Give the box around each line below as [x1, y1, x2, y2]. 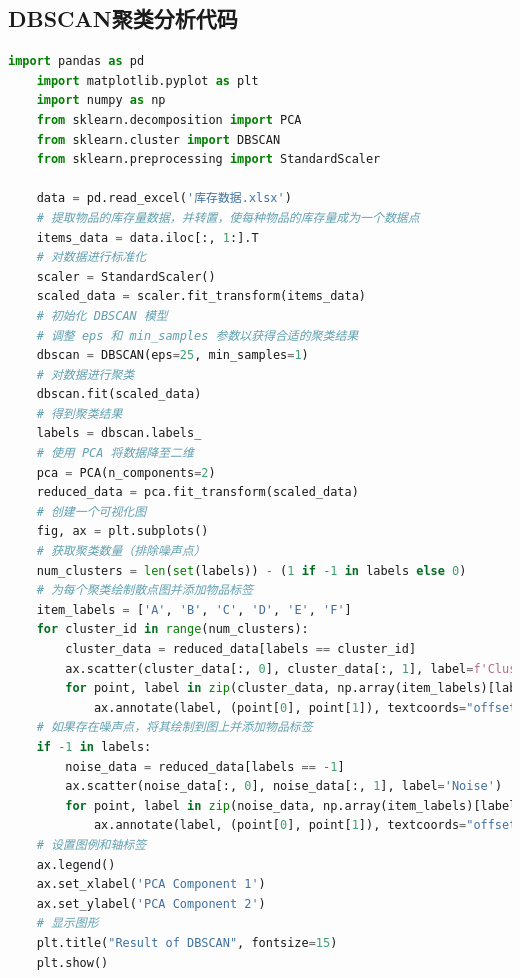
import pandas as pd [8, 54, 145, 69]
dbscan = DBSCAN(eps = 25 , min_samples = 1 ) [36, 348, 309, 363]
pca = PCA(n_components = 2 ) [36, 465, 216, 480]
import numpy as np [36, 93, 166, 108]
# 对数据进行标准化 [36, 250, 147, 265]
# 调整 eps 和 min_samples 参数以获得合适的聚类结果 [36, 328, 359, 343]
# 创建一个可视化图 [36, 504, 147, 519]
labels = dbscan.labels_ [36, 426, 202, 441]
